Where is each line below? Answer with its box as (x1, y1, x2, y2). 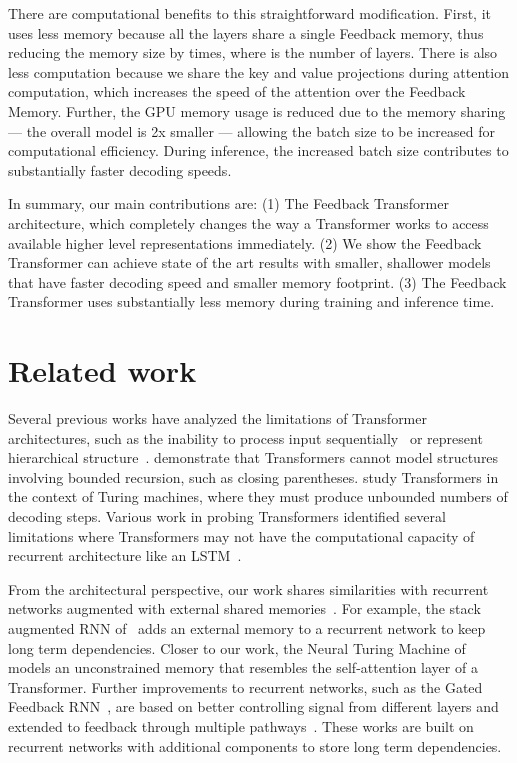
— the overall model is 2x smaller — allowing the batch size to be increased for (8, 120, 495, 141)
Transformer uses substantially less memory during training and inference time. (8, 291, 495, 312)
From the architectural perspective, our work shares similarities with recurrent (8, 578, 489, 599)
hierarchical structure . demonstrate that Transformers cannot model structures (8, 447, 499, 468)
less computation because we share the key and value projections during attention (8, 61, 509, 82)
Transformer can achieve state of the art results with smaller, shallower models (8, 252, 491, 273)
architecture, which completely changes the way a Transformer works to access (8, 212, 489, 233)
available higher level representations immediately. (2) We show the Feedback (8, 232, 482, 253)
